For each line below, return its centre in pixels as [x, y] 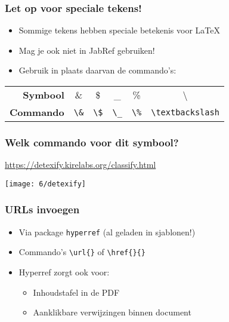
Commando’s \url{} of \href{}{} [82, 252]
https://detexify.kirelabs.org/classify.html [81, 165]
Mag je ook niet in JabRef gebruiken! [87, 50]
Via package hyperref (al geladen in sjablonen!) [107, 231]
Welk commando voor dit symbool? [92, 142]
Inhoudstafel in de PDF [76, 292]
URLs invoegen [42, 209]
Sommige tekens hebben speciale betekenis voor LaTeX [120, 30]
